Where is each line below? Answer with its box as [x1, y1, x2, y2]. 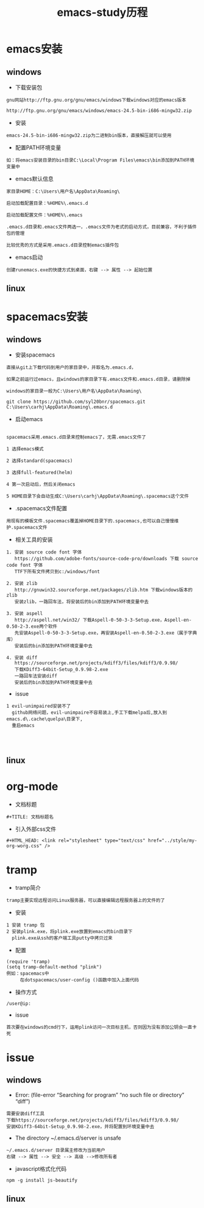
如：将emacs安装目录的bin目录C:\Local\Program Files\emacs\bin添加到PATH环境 [6, 157, 195, 163]
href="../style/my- [148, 837, 198, 844]
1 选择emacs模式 [6, 446, 44, 452]
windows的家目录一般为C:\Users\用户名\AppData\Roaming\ [6, 388, 142, 394]
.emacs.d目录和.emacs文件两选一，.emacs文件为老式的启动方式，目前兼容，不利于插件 [6, 224, 197, 230]
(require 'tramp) [6, 958, 51, 965]
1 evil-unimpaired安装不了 [6, 703, 71, 709]
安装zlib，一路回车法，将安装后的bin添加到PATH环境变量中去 [14, 599, 149, 605]
